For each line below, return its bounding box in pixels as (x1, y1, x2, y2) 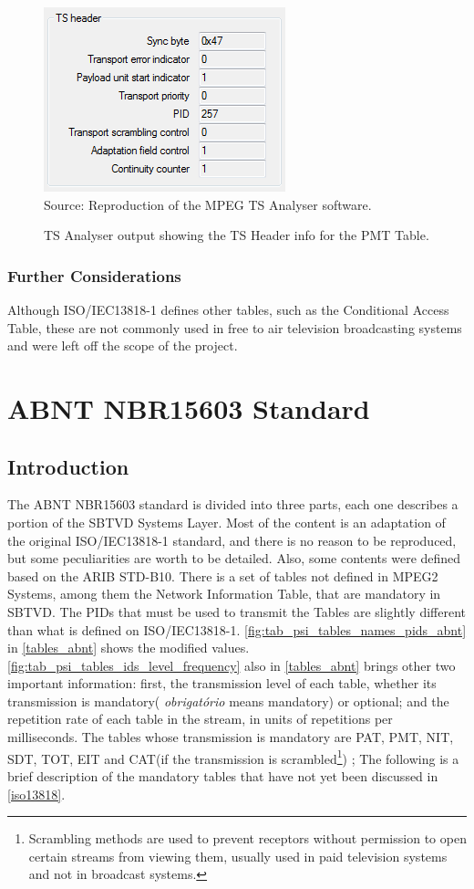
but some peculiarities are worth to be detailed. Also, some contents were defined (7, 549, 461, 568)
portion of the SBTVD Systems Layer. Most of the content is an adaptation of (7, 512, 446, 531)
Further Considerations (7, 264, 181, 287)
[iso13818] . (7, 784, 66, 803)
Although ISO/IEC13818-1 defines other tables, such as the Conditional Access (7, 300, 449, 319)
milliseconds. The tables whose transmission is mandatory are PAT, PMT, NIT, (7, 727, 454, 747)
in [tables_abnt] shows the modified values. (7, 638, 250, 657)
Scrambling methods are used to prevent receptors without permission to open (28, 829, 467, 848)
